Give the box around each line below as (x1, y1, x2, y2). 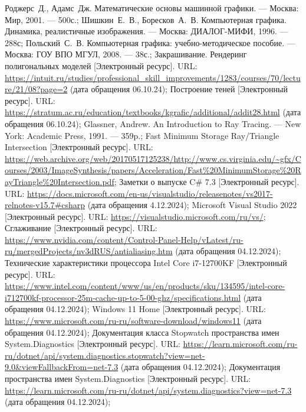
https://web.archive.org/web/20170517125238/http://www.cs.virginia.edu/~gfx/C (5, 152, 301, 164)
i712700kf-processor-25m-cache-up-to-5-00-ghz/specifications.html (5, 291, 241, 303)
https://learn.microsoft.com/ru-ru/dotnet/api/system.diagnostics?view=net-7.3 (5, 384, 292, 396)
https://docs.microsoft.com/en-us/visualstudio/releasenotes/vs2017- (27, 187, 273, 199)
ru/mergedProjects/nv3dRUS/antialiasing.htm (5, 245, 173, 257)
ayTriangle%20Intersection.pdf (5, 175, 114, 187)
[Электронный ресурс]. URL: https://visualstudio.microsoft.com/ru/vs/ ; (5, 210, 266, 222)
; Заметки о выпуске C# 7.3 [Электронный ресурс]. (114, 175, 300, 187)
